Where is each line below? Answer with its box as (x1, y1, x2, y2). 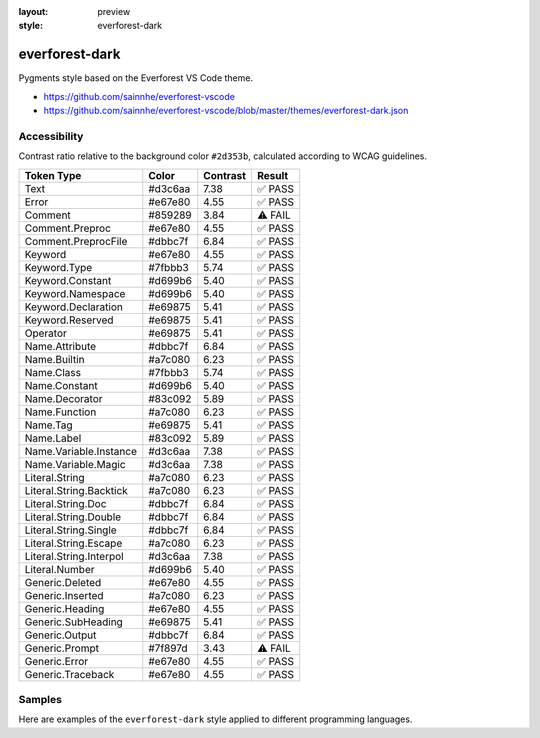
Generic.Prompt (24, 641, 100, 655)
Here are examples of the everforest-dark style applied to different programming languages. (18, 713, 413, 725)
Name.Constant (24, 378, 99, 392)
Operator (24, 326, 67, 340)
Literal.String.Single (24, 523, 117, 537)
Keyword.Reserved (24, 313, 114, 327)
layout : (18, 6, 49, 17)
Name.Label (24, 431, 82, 445)
